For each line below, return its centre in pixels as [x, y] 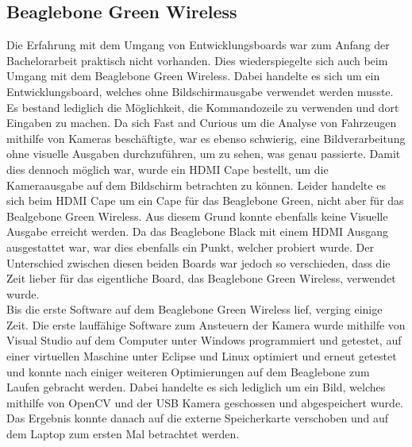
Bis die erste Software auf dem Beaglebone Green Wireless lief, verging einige [194, 309]
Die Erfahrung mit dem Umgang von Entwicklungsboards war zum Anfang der [198, 45]
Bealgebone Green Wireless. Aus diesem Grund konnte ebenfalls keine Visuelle [197, 216]
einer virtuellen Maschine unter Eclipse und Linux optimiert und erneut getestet [202, 356]
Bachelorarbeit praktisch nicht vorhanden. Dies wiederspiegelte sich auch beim [197, 60]
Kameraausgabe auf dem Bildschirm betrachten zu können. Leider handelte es [196, 185]
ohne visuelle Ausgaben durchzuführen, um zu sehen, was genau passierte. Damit [204, 154]
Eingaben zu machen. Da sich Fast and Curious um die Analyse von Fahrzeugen [202, 123]
